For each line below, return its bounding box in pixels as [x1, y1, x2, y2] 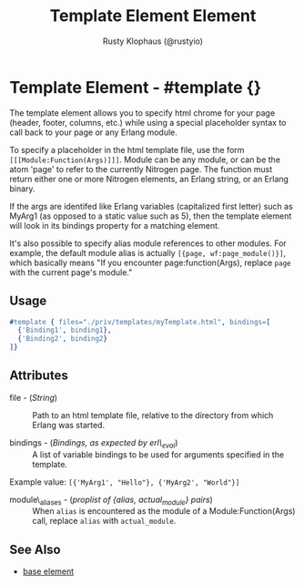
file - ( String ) [9, 392, 57, 403]
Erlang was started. [32, 419, 106, 430]
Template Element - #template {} [9, 77, 262, 97]
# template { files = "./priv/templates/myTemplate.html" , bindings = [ [9, 317, 271, 326]
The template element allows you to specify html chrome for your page [9, 107, 276, 118]
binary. [9, 183, 35, 194]
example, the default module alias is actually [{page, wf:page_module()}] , [9, 247, 287, 258]
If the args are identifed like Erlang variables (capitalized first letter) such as [9, 200, 293, 211]
